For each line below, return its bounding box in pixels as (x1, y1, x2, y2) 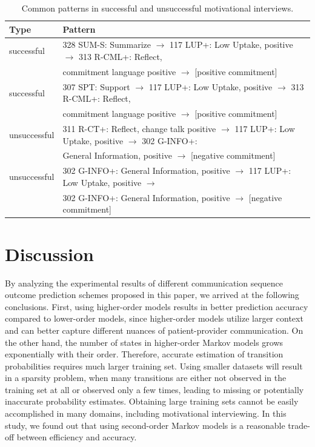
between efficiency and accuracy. (16, 431, 137, 443)
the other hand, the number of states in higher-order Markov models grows (5, 336, 283, 348)
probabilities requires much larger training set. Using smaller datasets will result (5, 359, 303, 372)
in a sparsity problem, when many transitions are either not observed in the (5, 371, 287, 384)
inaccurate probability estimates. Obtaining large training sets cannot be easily (5, 395, 299, 408)
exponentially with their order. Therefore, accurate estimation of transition (5, 348, 283, 360)
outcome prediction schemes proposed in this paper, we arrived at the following (5, 288, 299, 301)
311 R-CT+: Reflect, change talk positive (62, 122, 216, 134)
